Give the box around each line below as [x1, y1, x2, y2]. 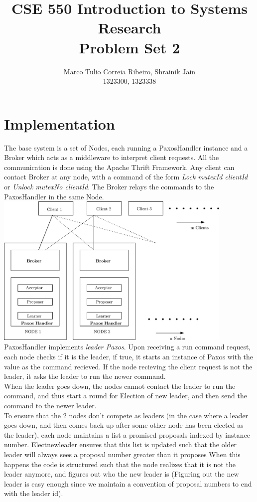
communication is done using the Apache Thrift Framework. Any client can [4, 162, 235, 172]
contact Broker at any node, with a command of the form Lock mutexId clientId [4, 171, 248, 182]
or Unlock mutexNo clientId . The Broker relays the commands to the [4, 181, 214, 191]
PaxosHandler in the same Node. [4, 191, 104, 201]
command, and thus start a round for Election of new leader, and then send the [4, 390, 247, 401]
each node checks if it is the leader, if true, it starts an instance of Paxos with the [4, 351, 254, 361]
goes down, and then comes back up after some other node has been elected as [4, 420, 244, 430]
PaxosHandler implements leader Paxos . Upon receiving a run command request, [4, 341, 251, 352]
